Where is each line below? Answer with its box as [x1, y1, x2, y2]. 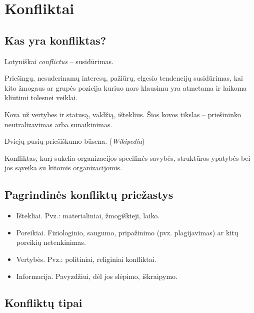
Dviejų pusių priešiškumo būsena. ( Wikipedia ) [4, 136, 145, 146]
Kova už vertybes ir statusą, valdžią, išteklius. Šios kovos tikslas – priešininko [4, 109, 241, 119]
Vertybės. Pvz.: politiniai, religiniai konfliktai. [16, 253, 156, 264]
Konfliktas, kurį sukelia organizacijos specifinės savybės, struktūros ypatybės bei [4, 152, 250, 163]
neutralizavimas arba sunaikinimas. [4, 119, 112, 129]
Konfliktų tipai [4, 295, 82, 310]
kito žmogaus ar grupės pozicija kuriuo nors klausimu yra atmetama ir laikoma [4, 82, 247, 93]
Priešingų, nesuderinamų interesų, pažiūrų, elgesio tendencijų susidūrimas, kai [4, 73, 243, 83]
